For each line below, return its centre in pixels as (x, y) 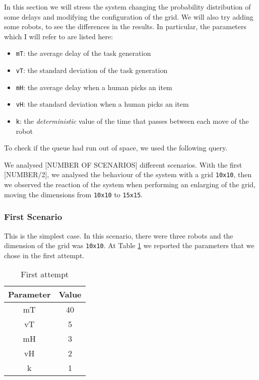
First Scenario (33, 217)
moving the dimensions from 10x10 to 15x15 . (74, 194)
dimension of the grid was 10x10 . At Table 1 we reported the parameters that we (129, 245)
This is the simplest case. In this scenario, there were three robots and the (119, 235)
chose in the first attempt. (44, 255)
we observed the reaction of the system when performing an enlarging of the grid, (130, 184)
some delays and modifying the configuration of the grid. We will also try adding (129, 16)
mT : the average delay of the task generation (83, 53)
